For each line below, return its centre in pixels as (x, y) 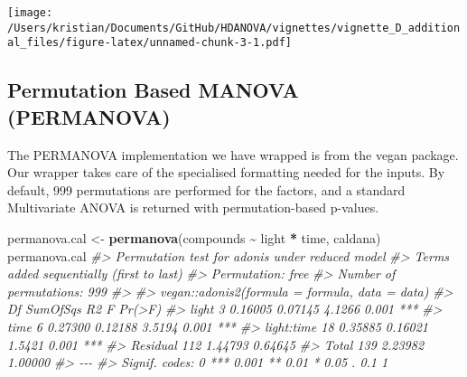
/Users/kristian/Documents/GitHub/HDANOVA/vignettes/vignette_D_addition (234, 28)
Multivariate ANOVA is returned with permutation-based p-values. (193, 207)
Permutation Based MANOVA (153, 90)
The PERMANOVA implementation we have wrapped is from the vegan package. (233, 154)
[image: (30, 13)
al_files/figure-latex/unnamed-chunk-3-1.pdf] (149, 43)
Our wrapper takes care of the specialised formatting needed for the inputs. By (226, 172)
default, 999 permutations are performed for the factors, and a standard (206, 189)
